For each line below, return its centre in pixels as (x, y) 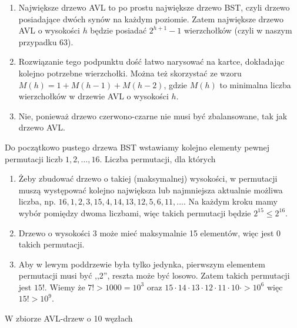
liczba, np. (37, 201)
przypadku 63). (46, 41)
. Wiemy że (65, 287)
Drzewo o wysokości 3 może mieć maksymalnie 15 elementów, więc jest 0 (150, 232)
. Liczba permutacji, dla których (158, 158)
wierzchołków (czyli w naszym (238, 30)
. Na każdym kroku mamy (231, 201)
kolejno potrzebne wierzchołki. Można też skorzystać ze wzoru (130, 73)
